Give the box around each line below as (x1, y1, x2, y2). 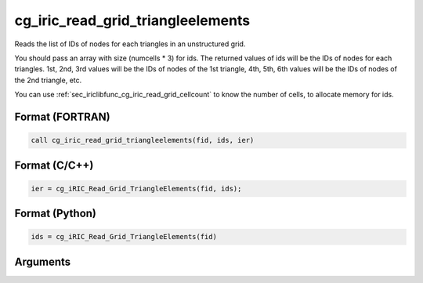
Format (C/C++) (14, 158, 94, 172)
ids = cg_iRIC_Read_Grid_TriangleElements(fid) (31, 232, 217, 241)
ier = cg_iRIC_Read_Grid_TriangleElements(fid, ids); (31, 184, 242, 193)
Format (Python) (14, 207, 97, 220)
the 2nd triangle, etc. (14, 75, 82, 85)
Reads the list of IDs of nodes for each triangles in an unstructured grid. (14, 39, 246, 49)
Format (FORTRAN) (14, 110, 110, 123)
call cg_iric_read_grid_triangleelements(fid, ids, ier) (31, 136, 255, 145)
